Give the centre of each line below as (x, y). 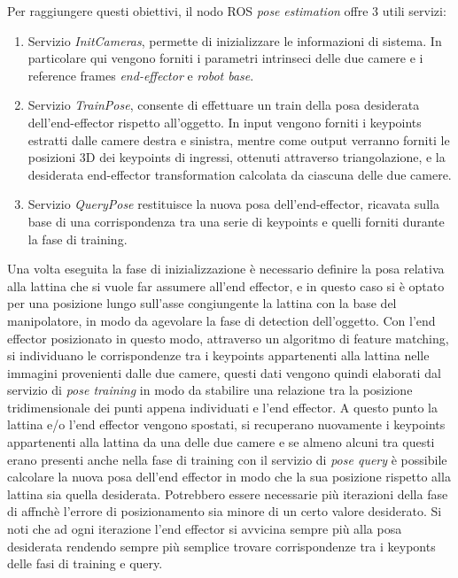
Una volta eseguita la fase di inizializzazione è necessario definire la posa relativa (226, 269)
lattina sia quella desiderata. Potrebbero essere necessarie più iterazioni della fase (228, 493)
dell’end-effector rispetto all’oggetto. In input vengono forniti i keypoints (225, 122)
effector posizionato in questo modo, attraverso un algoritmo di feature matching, (228, 338)
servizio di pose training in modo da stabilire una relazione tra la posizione (210, 390)
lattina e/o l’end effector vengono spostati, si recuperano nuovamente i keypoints (226, 424)
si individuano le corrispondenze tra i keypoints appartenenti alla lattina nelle (218, 355)
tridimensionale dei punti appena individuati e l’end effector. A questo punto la (223, 407)
